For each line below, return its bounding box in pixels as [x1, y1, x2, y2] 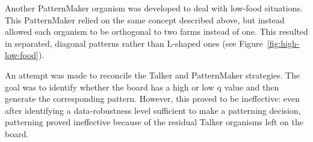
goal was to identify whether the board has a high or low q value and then [5, 80, 279, 93]
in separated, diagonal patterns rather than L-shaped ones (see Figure [5, 37, 263, 49]
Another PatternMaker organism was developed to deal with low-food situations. [5, 2, 303, 14]
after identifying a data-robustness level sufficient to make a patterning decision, [5, 104, 301, 116]
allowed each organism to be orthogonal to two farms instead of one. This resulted [5, 25, 308, 38]
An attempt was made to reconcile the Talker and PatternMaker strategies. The [5, 68, 300, 81]
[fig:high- [267, 37, 300, 49]
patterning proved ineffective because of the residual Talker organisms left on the [5, 116, 303, 128]
